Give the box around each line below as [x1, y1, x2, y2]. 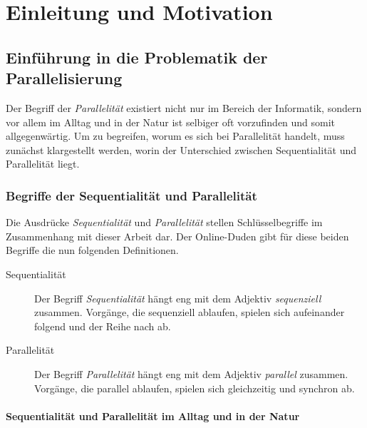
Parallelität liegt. [6, 156, 80, 171]
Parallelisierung [6, 67, 123, 89]
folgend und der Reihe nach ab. [34, 318, 171, 333]
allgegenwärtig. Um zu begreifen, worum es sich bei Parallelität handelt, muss [6, 128, 345, 143]
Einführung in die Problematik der [6, 46, 268, 68]
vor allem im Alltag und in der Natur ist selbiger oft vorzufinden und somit [6, 114, 336, 129]
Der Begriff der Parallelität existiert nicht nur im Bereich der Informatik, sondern [6, 100, 362, 115]
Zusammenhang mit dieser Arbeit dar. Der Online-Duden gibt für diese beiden [6, 228, 349, 243]
